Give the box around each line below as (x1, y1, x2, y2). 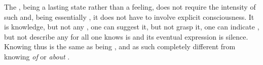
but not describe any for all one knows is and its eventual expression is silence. (4, 31, 248, 42)
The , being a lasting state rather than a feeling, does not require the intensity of (4, 2, 256, 12)
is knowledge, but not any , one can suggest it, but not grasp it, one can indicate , (4, 21, 259, 32)
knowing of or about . (4, 51, 70, 61)
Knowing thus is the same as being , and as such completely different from (4, 41, 236, 52)
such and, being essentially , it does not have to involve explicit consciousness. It (4, 11, 254, 22)
